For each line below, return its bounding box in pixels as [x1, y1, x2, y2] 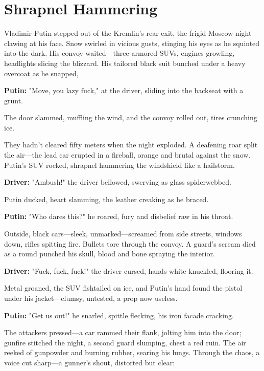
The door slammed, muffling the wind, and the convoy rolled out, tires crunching [4, 112, 257, 123]
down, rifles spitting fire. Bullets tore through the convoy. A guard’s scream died [4, 238, 256, 249]
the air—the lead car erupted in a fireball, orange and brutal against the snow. [4, 149, 251, 160]
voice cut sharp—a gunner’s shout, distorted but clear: [4, 357, 175, 367]
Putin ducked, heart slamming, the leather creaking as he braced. [4, 193, 209, 204]
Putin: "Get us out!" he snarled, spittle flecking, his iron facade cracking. [4, 310, 234, 320]
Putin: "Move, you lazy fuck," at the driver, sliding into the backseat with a [4, 85, 244, 96]
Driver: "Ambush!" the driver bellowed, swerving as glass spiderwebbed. [4, 177, 231, 187]
